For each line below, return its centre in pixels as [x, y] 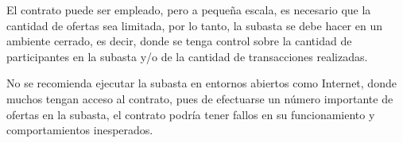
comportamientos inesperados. [80, 130]
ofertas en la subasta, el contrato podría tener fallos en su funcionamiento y [191, 114]
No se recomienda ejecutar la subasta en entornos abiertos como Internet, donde [201, 83]
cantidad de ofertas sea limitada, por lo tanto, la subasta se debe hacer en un [194, 25]
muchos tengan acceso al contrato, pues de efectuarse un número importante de [200, 98]
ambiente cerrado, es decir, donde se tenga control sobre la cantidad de [179, 41]
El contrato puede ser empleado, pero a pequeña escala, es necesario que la [189, 10]
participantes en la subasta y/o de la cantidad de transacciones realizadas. [187, 56]
